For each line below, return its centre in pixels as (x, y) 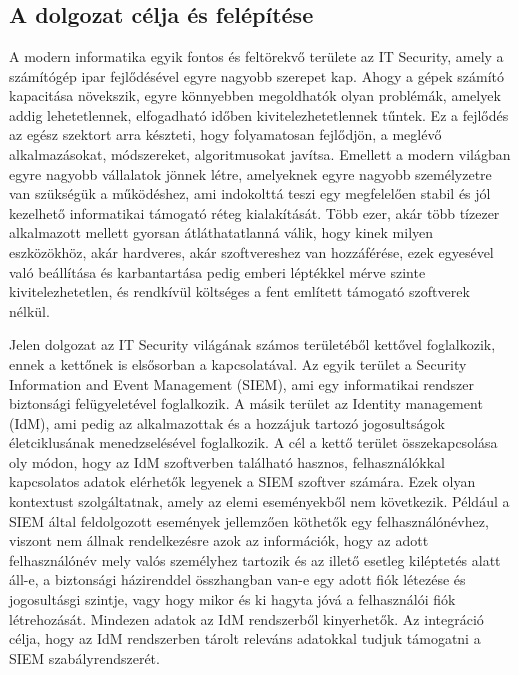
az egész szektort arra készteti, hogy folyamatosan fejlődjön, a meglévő (225, 134)
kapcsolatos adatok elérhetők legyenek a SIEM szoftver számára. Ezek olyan (242, 481)
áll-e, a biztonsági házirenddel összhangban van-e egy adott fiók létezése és (237, 579)
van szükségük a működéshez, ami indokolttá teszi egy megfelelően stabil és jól (250, 193)
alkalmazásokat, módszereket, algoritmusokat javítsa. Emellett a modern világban (260, 153)
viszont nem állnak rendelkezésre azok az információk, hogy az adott (219, 540)
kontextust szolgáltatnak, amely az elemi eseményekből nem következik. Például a (259, 501)
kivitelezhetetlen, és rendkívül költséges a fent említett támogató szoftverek (239, 291)
